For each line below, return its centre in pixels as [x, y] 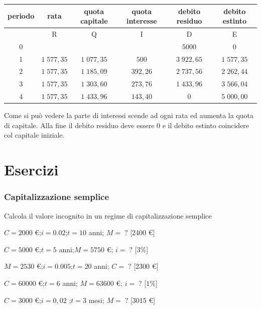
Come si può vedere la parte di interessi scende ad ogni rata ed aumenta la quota [129, 115]
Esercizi [31, 170]
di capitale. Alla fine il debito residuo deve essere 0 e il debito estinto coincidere [127, 125]
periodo [21, 16]
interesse [142, 21]
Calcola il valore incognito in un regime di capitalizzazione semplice [108, 215]
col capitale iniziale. [34, 135]
